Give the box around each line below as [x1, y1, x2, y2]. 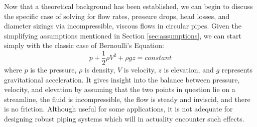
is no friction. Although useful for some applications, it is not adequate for [4, 103, 233, 114]
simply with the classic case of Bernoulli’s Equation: [4, 40, 164, 50]
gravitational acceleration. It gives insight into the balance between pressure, [4, 74, 240, 84]
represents [221, 64, 253, 75]
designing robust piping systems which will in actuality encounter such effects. [4, 113, 244, 123]
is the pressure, [30, 64, 77, 75]
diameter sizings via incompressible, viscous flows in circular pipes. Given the [4, 20, 241, 31]
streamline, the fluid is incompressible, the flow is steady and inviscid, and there [4, 93, 250, 104]
